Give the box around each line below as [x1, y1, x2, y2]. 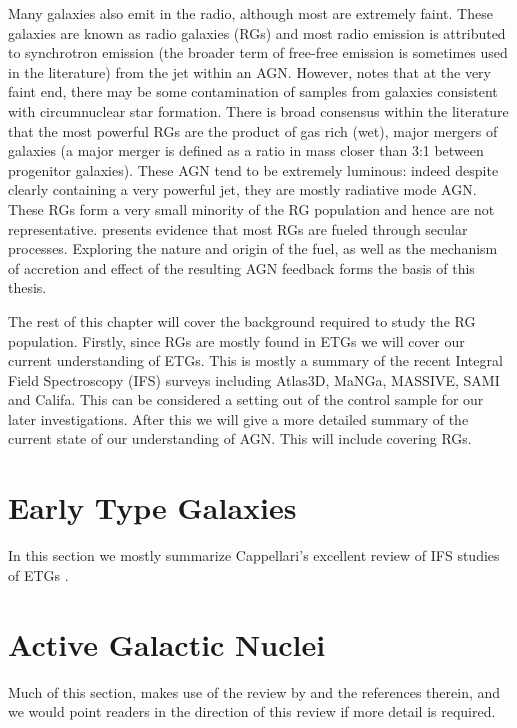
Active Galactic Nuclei [8, 623, 326, 664]
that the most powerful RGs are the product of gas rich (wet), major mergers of [8, 120, 498, 141]
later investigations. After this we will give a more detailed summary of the [8, 408, 469, 429]
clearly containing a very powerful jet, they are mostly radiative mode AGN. [8, 179, 477, 200]
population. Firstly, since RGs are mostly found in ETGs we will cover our [8, 330, 465, 351]
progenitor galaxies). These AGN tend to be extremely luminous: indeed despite [8, 159, 499, 180]
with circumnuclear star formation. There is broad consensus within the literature [8, 100, 509, 121]
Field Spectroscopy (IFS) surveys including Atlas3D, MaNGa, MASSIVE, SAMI [8, 369, 500, 390]
